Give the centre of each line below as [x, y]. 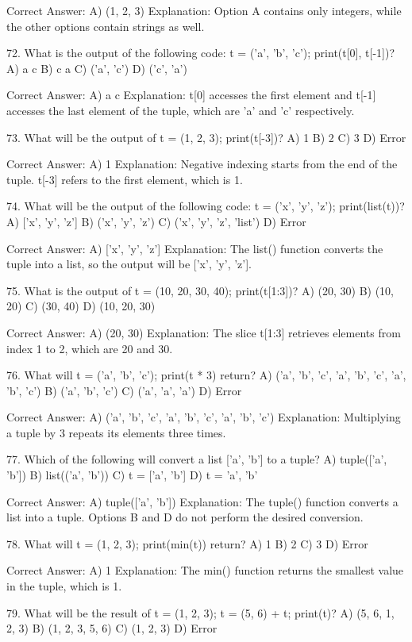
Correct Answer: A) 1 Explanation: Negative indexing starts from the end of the [202, 164]
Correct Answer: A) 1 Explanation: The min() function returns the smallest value [205, 570]
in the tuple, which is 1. [64, 586]
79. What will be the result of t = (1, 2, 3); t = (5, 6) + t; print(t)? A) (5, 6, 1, [200, 612]
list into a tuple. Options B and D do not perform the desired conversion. [185, 517]
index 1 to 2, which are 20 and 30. [90, 348]
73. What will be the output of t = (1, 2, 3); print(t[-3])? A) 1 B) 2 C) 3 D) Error [206, 137]
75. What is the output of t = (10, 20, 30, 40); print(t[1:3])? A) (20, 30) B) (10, [200, 290]
